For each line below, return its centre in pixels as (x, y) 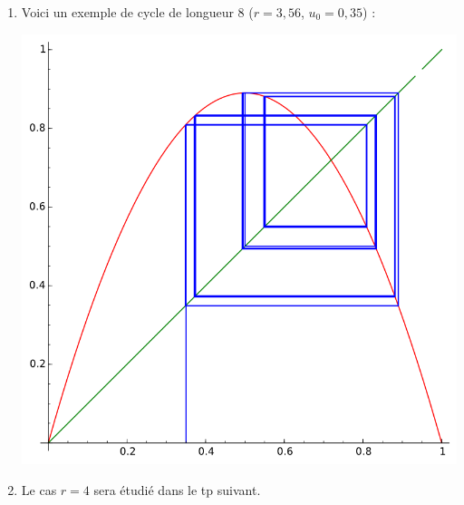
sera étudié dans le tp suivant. (177, 489)
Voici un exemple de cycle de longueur (127, 12)
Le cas (39, 489)
